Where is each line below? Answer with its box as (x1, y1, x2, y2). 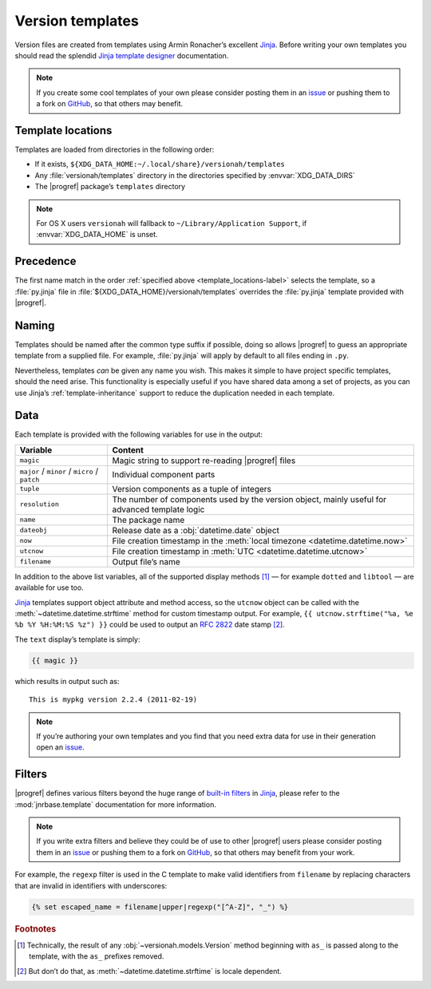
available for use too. (14, 583, 84, 592)
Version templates (14, 12, 139, 30)
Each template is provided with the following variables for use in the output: (14, 429, 263, 439)
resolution (19, 500, 60, 508)
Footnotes (14, 923, 57, 934)
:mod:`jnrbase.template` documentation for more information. (14, 799, 217, 809)
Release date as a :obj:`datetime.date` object (112, 524, 279, 536)
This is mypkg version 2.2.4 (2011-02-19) (29, 695, 198, 704)
